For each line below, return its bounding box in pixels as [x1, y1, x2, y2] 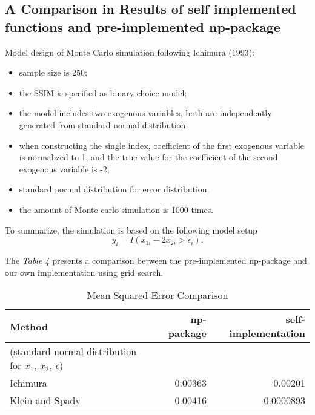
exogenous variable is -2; [19, 162, 110, 175]
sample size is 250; [19, 66, 87, 79]
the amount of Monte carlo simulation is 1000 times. [19, 203, 214, 215]
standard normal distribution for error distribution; [19, 183, 210, 195]
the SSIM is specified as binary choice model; [19, 86, 187, 99]
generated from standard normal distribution [19, 118, 186, 131]
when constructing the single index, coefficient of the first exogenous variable [19, 139, 304, 151]
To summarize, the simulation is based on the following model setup [5, 223, 257, 236]
